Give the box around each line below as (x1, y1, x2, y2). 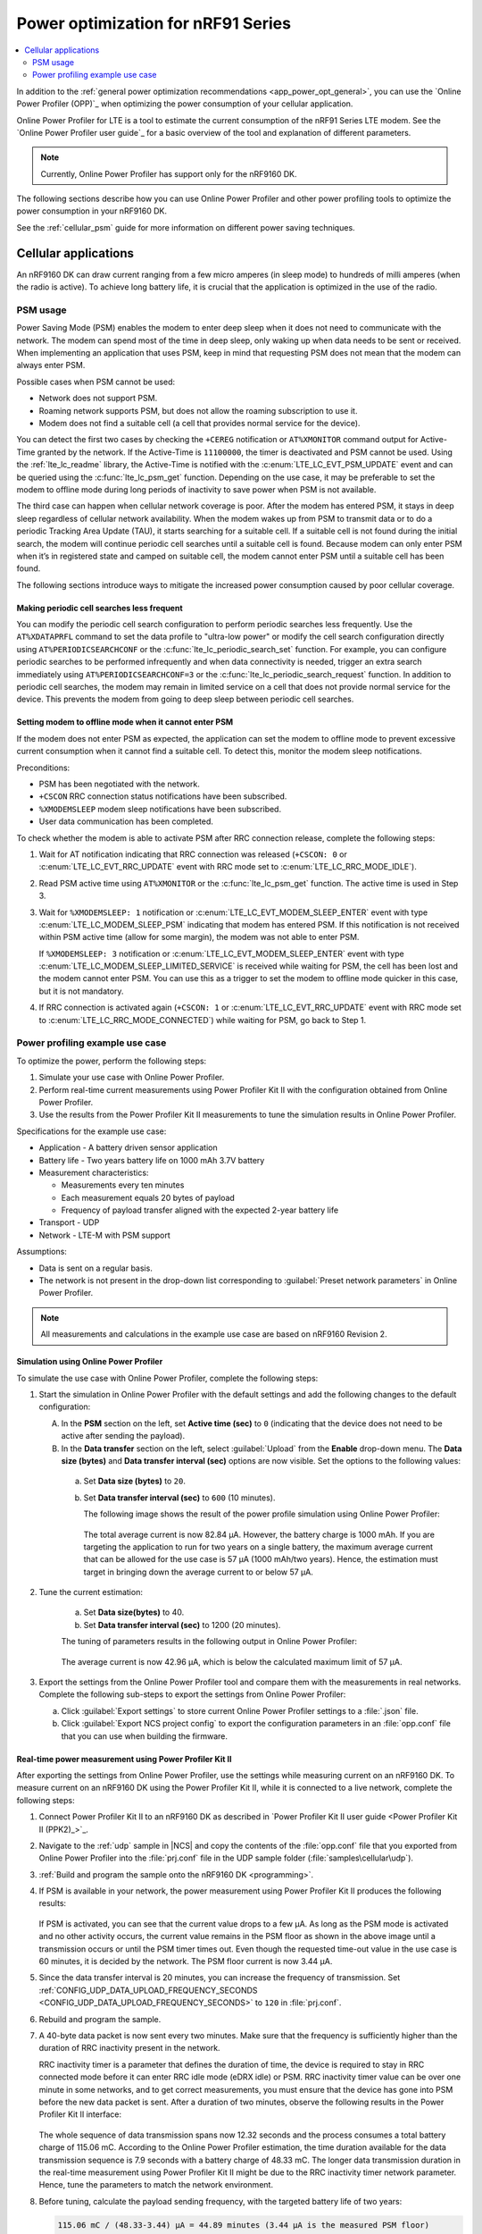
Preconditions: (16, 762, 71, 773)
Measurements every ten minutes (61, 1180, 185, 1190)
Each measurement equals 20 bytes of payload (61, 1192, 236, 1203)
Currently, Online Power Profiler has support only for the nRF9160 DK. (40, 168, 298, 179)
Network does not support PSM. (38, 393, 158, 404)
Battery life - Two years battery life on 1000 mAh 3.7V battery (38, 1155, 265, 1165)
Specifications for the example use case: (16, 1126, 167, 1137)
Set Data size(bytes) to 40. (83, 1607, 185, 1617)
